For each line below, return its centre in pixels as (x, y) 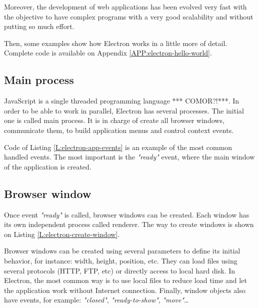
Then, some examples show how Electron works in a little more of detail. (116, 43)
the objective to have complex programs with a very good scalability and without (129, 16)
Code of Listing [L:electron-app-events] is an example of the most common (118, 147)
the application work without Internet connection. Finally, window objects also (125, 290)
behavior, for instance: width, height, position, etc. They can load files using (121, 260)
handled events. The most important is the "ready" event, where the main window (129, 157)
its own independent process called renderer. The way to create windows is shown (129, 224)
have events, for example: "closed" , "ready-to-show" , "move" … (96, 300)
